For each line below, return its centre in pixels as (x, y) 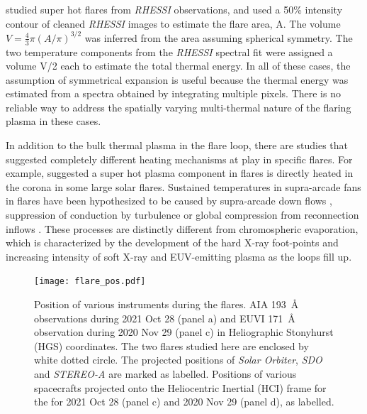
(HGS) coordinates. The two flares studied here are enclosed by (171, 345)
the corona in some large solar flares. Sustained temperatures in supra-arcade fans (183, 186)
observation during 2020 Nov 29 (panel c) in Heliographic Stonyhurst (184, 332)
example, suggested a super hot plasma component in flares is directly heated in (180, 173)
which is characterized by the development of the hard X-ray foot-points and (172, 243)
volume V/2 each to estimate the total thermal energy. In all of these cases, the (178, 66)
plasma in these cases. (53, 121)
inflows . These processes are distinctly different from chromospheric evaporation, (182, 228)
